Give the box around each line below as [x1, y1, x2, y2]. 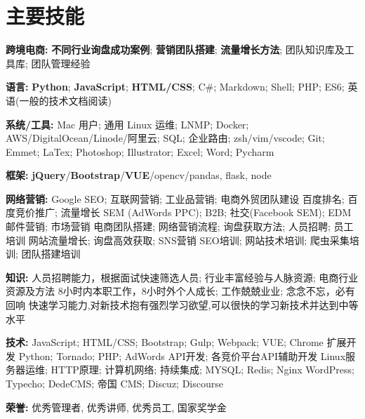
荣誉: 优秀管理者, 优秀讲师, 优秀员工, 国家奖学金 [6, 399, 227, 414]
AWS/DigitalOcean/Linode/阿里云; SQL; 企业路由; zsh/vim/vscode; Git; [6, 131, 325, 145]
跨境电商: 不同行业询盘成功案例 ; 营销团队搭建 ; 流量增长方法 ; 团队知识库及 [6, 42, 345, 57]
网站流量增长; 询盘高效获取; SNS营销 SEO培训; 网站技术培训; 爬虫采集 [28, 232, 350, 247]
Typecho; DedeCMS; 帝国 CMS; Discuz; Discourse [6, 376, 224, 390]
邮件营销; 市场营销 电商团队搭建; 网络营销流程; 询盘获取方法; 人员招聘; [6, 219, 331, 234]
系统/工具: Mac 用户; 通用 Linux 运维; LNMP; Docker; [6, 117, 249, 131]
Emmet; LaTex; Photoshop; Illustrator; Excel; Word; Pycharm [6, 144, 274, 159]
